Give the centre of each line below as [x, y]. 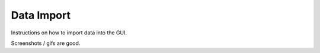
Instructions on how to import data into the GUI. [69, 33]
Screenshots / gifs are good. [46, 43]
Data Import [41, 15]
